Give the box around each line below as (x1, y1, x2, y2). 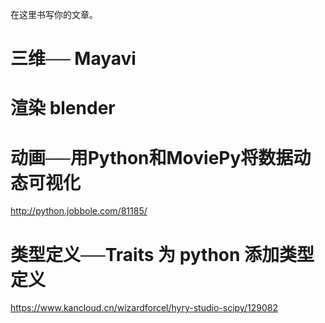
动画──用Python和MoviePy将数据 (10, 146, 294, 169)
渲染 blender (10, 97, 116, 120)
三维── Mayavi (10, 48, 137, 70)
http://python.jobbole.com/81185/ (10, 205, 148, 217)
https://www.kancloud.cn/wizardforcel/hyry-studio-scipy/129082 (10, 302, 278, 314)
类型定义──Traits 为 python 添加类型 (10, 243, 315, 266)
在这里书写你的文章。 (10, 9, 98, 20)
